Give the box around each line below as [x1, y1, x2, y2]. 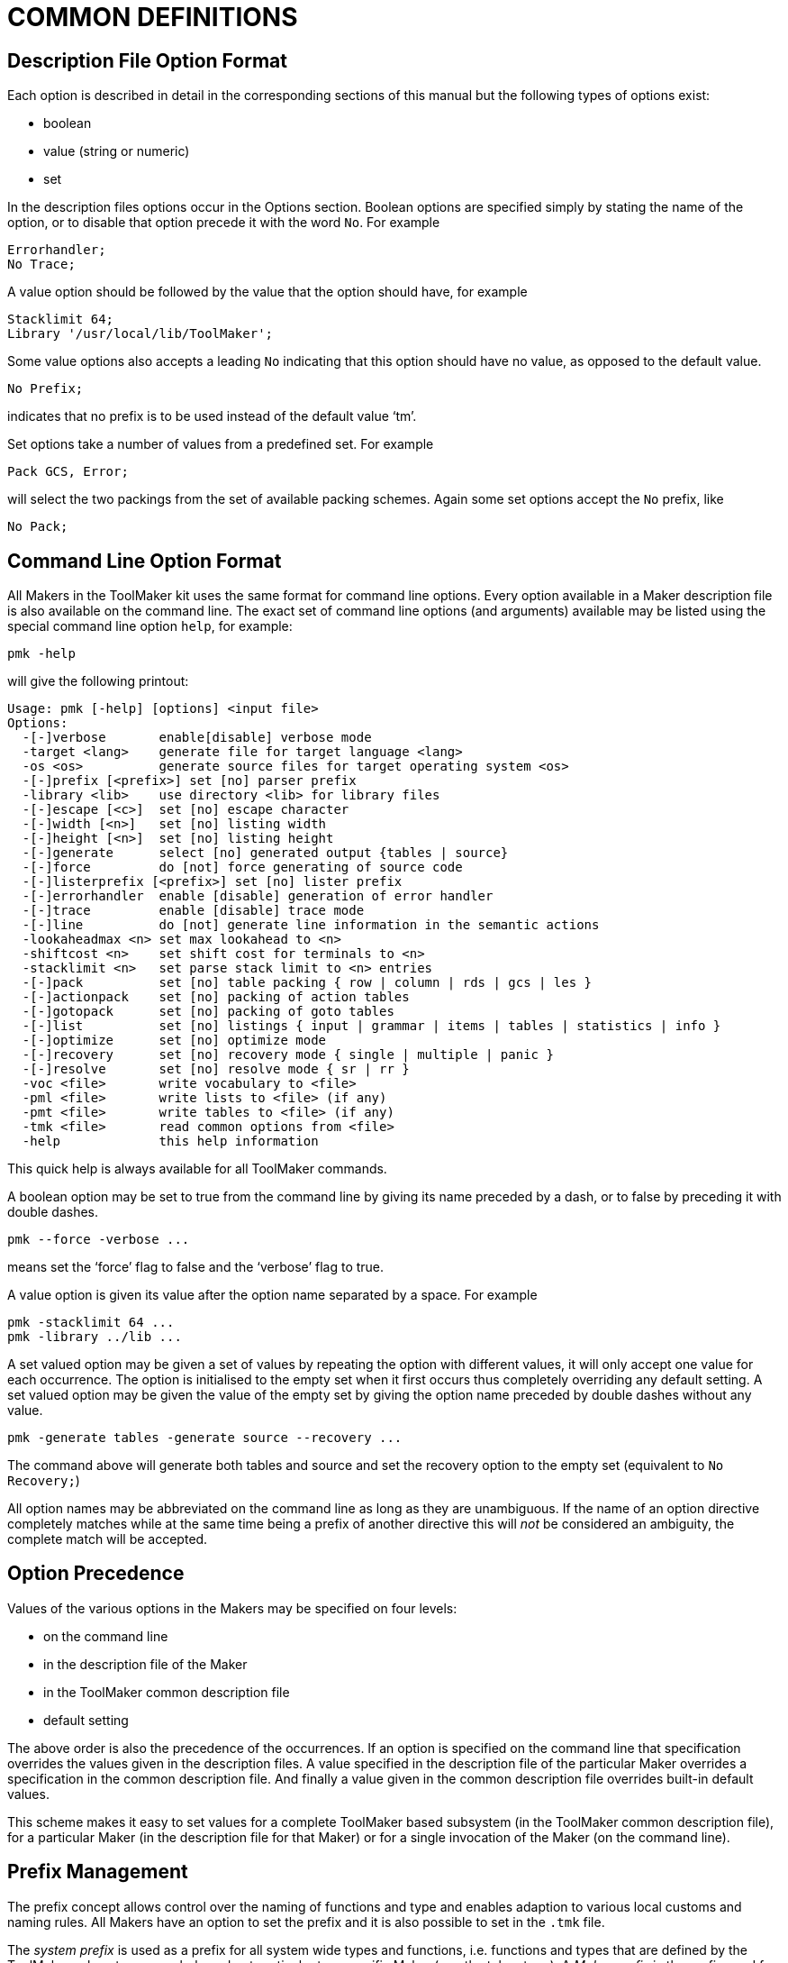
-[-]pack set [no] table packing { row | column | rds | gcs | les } [22, 975, 593, 991]
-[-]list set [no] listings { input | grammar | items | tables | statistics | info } [22, 1018, 721, 1034]
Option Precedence [7, 1562, 185, 1585]
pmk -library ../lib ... [7, 1329, 182, 1345]
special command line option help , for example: [7, 618, 293, 635]
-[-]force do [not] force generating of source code [22, 860, 463, 875]
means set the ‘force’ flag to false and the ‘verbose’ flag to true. [7, 1259, 385, 1275]
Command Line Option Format [7, 549, 282, 572]
